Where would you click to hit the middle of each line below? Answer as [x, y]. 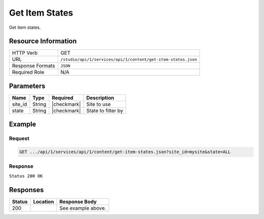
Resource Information [43, 41]
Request [19, 138]
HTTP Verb [25, 53]
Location [44, 201]
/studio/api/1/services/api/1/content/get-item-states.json [129, 59]
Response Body [78, 201]
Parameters [27, 86]
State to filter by [105, 110]
